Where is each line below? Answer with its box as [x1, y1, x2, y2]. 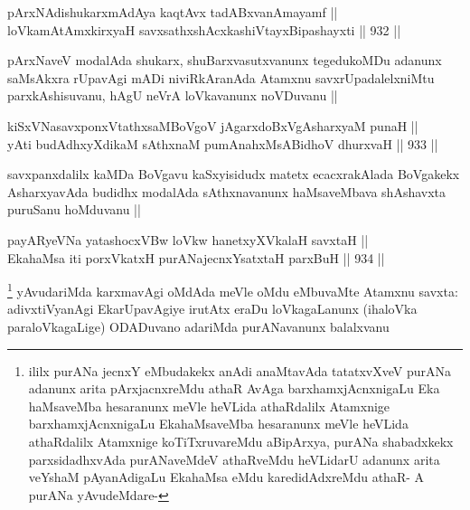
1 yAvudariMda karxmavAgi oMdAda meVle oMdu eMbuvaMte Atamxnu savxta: [7, 279, 458, 300]
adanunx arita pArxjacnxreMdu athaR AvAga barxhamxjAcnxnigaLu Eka [28, 379, 440, 398]
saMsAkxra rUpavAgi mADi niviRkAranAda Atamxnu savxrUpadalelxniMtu [7, 68, 435, 87]
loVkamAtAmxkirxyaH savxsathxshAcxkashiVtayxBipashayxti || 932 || [7, 20, 401, 39]
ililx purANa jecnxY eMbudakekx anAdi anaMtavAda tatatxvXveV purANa [28, 361, 452, 380]
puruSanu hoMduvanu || [7, 200, 141, 219]
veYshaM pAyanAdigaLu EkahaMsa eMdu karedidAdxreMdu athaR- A [28, 467, 425, 486]
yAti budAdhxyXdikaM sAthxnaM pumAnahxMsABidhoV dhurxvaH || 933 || [7, 134, 438, 153]
